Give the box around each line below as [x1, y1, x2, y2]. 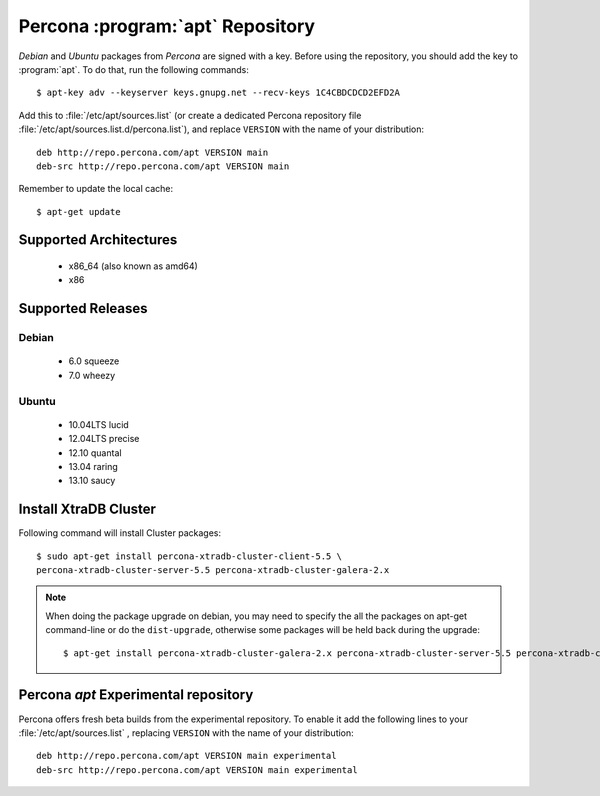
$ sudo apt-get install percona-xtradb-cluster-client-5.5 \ [36, 550, 342, 562]
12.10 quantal [68, 446, 122, 459]
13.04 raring [68, 460, 119, 472]
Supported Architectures [18, 231, 178, 249]
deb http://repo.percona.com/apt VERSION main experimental [36, 750, 337, 762]
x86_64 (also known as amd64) [68, 260, 199, 272]
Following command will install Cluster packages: [18, 527, 222, 539]
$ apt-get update [36, 206, 121, 217]
